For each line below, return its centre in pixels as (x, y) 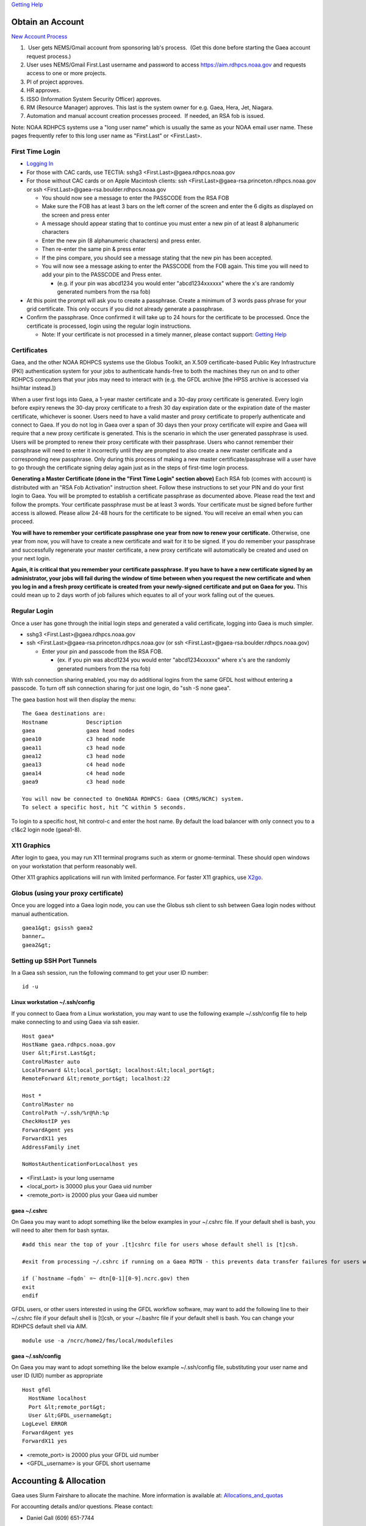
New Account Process (39, 36)
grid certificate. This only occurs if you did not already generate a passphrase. (125, 309)
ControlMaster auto (51, 1061)
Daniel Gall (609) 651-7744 (60, 1517)
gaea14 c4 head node (74, 773)
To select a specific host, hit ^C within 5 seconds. (104, 808)
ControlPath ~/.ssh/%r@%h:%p (66, 1113)
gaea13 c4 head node (74, 765)
